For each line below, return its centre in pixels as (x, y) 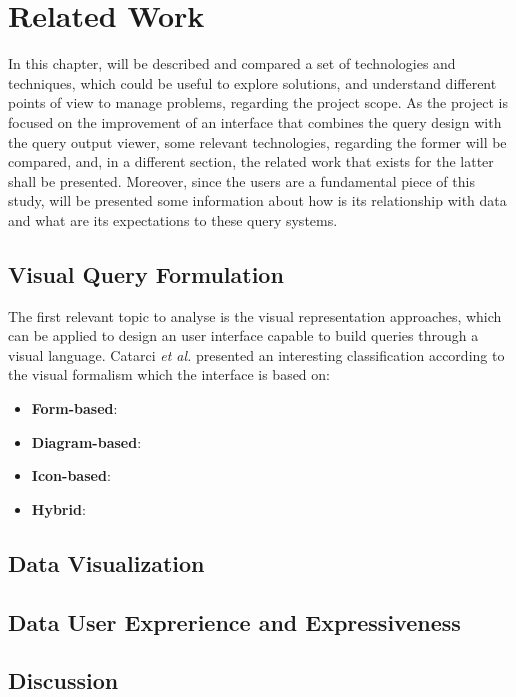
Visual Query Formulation (146, 273)
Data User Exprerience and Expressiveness (234, 621)
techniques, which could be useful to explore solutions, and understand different (252, 82)
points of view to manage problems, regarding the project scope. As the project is (258, 102)
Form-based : (74, 408)
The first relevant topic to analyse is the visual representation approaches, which (255, 315)
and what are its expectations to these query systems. (173, 219)
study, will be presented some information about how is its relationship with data (257, 200)
